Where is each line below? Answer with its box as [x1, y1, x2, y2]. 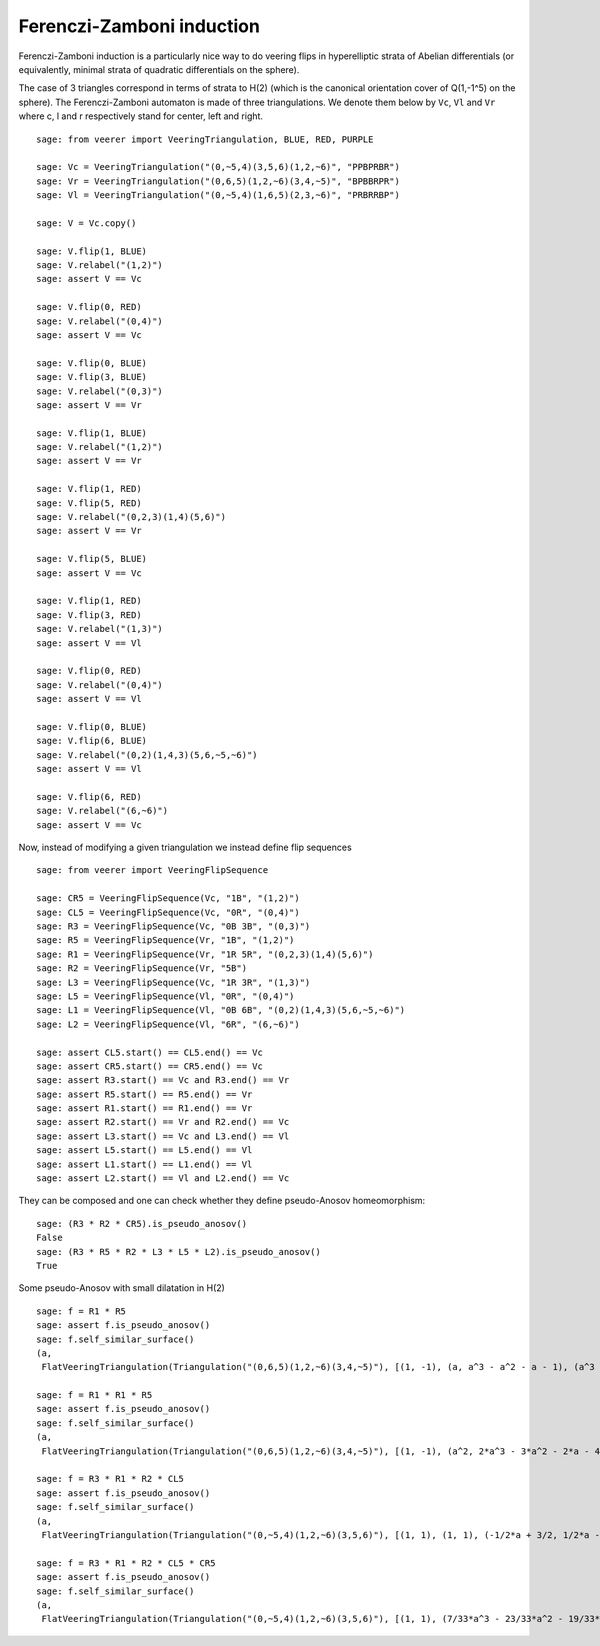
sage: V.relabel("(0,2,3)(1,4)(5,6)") [36, 511, 227, 523]
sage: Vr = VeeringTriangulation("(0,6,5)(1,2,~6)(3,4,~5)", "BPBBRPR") [36, 175, 400, 187]
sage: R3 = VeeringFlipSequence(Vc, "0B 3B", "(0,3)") [36, 920, 311, 932]
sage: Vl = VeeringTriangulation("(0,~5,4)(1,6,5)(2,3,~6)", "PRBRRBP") [36, 190, 400, 201]
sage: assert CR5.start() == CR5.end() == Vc [36, 1060, 264, 1072]
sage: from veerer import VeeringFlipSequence [36, 865, 269, 876]
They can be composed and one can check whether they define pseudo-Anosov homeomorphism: [18, 1195, 426, 1207]
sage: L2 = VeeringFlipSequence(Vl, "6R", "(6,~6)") [36, 1018, 300, 1030]
